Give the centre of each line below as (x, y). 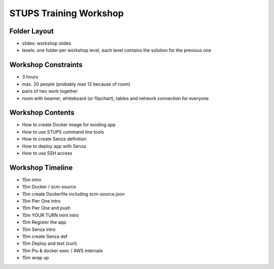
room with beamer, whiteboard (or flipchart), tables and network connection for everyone (115, 98)
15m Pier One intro (41, 201)
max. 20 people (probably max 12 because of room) (76, 84)
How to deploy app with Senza (54, 146)
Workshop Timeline (41, 167)
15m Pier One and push (46, 208)
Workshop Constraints (46, 65)
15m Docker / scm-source (49, 187)
